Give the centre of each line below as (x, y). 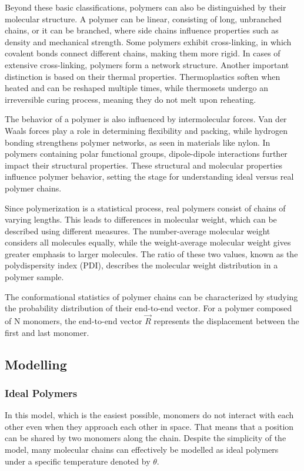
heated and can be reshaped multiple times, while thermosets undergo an (137, 88)
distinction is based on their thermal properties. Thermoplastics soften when (143, 76)
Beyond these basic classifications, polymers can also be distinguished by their (146, 7)
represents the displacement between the (226, 321)
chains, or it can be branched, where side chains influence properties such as (142, 30)
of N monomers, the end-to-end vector (74, 321)
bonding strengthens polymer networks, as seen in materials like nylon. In (138, 142)
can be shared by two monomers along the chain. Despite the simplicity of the (146, 438)
